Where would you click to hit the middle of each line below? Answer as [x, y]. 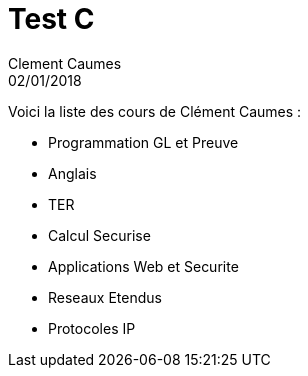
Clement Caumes [65, 63]
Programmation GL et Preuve [143, 142]
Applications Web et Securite [143, 266]
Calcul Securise [99, 235]
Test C [51, 19]
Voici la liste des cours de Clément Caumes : [155, 111]
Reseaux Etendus [105, 297]
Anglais [72, 173]
